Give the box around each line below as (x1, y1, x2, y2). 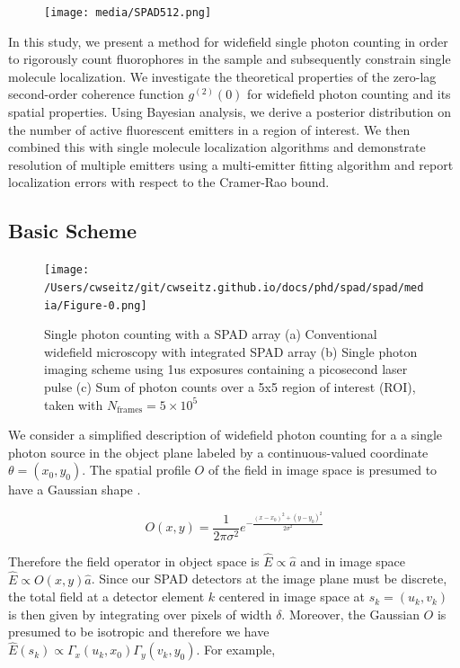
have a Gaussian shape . (8, 480, 141, 499)
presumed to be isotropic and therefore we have (8, 622, 270, 641)
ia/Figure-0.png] (44, 298, 147, 312)
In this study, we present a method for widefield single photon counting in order (8, 31, 448, 50)
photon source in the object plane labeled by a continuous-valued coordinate (8, 442, 429, 461)
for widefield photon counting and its (247, 85, 451, 103)
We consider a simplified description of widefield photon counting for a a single (8, 425, 443, 444)
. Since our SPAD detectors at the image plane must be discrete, (91, 569, 447, 588)
